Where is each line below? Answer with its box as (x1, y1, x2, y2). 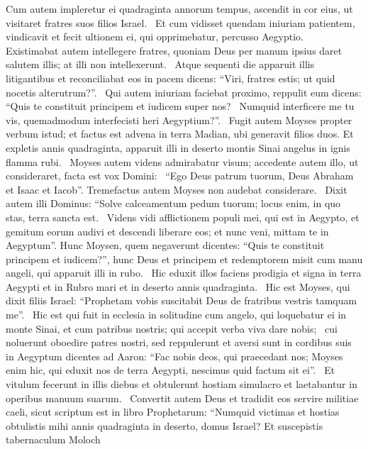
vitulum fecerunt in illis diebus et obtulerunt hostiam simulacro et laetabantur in (6, 377, 357, 392)
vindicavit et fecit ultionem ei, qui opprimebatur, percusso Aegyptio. (6, 29, 303, 44)
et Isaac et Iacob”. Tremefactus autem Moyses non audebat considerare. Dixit (6, 182, 347, 196)
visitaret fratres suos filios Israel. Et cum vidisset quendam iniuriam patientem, (6, 15, 355, 30)
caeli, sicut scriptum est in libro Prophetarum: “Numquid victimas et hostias (6, 404, 340, 419)
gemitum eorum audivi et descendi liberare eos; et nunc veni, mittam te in (6, 223, 329, 238)
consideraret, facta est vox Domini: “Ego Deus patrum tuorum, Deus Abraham (6, 168, 354, 183)
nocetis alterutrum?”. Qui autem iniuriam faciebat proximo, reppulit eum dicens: (6, 84, 362, 99)
